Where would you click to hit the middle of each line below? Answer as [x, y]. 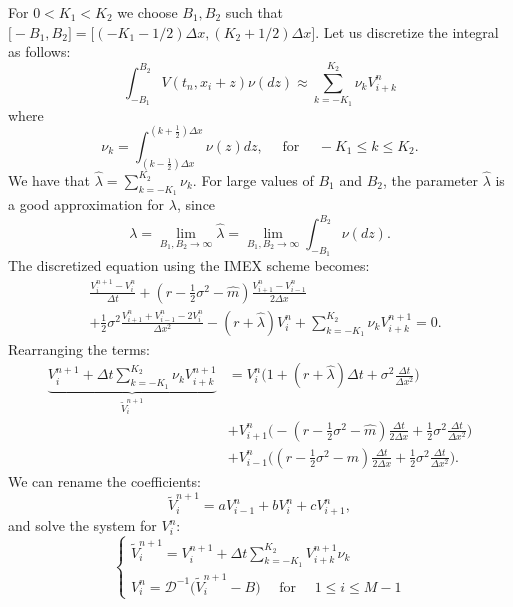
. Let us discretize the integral [407, 31]
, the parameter [430, 179]
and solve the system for [82, 525]
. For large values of [253, 179]
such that [254, 12]
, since [196, 204]
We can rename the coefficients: [104, 480]
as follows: [39, 51]
